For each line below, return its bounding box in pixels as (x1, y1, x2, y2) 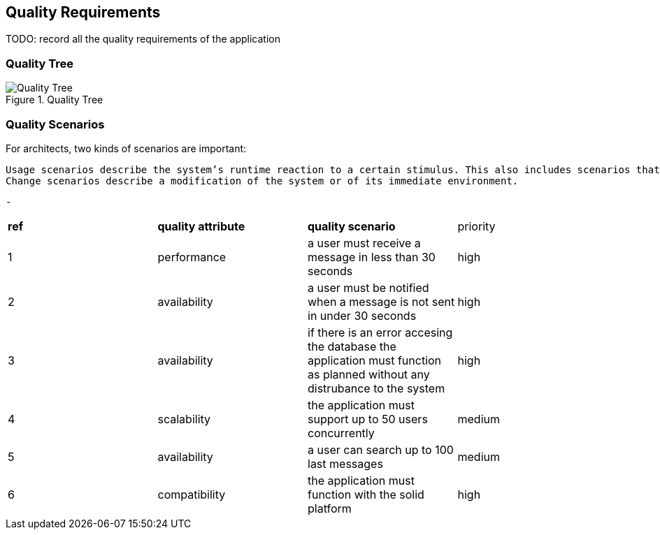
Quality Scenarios (6, 117, 105, 131)
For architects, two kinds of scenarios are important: (6, 142, 247, 154)
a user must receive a (308, 235, 421, 250)
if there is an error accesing (308, 325, 453, 339)
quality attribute (157, 219, 245, 233)
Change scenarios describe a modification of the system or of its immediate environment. (6, 175, 519, 186)
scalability (157, 411, 211, 426)
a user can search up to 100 (308, 442, 454, 457)
